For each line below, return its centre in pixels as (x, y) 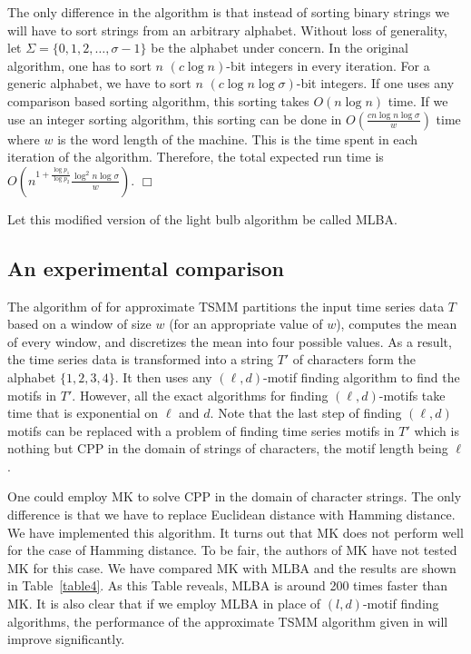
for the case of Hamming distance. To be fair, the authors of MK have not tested (232, 550)
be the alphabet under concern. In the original (280, 48)
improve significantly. (66, 639)
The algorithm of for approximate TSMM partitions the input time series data (226, 306)
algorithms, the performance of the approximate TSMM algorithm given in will (228, 621)
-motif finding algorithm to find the (362, 377)
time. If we (418, 100)
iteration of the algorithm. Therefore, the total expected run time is (196, 157)
